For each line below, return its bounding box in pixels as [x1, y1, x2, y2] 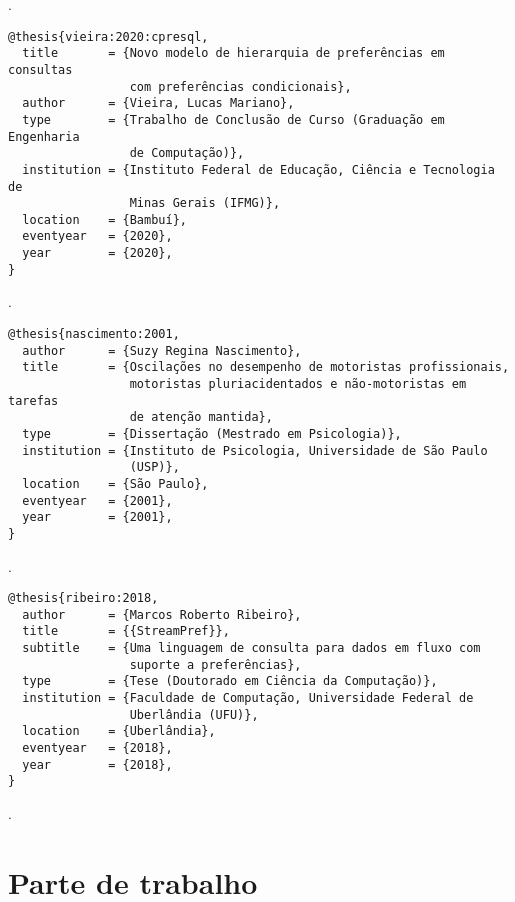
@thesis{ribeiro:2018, [8, 591, 159, 606]
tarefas [8, 393, 59, 408]
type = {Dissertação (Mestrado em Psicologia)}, [22, 426, 402, 441]
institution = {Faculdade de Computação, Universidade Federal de [22, 691, 474, 706]
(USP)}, [129, 460, 180, 475]
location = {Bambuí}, [22, 212, 187, 227]
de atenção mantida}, [129, 410, 273, 425]
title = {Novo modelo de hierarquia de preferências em [22, 46, 445, 61]
